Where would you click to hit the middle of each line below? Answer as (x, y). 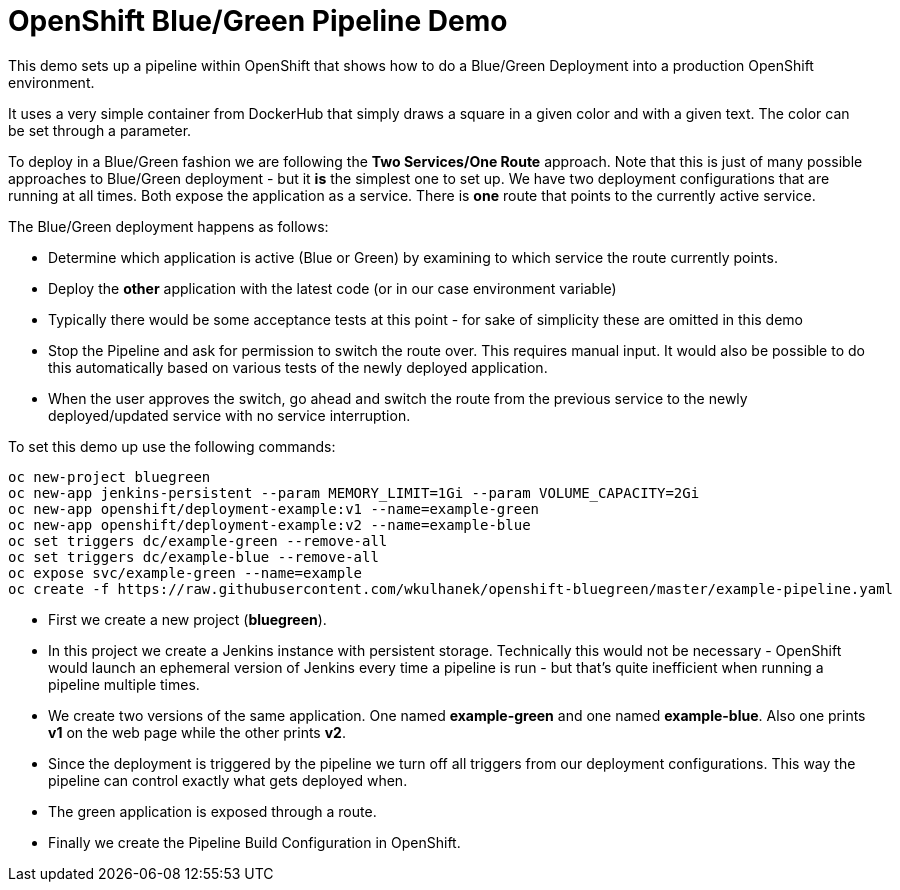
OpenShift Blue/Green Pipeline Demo (258, 21)
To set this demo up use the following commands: (172, 446)
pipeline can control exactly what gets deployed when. (228, 780)
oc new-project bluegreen (109, 476)
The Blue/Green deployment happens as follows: (168, 226)
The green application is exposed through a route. (212, 811)
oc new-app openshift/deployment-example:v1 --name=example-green (274, 508)
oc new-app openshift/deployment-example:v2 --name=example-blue (269, 524)
